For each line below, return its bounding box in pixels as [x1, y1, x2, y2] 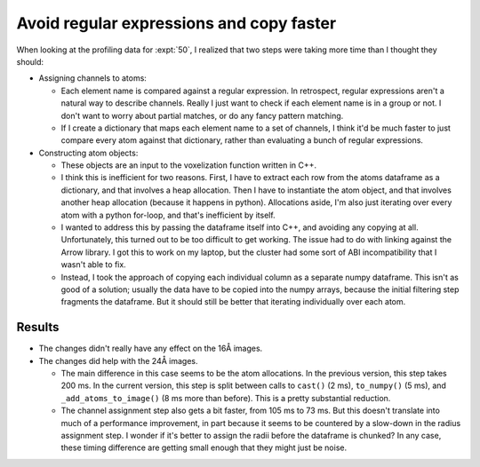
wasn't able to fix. [60, 259, 126, 270]
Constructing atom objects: [38, 147, 139, 158]
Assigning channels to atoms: [38, 73, 147, 83]
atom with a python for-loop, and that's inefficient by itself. [60, 210, 276, 220]
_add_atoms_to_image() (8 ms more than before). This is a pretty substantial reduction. [60, 392, 391, 403]
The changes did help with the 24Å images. [38, 355, 198, 366]
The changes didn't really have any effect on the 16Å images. [38, 343, 263, 354]
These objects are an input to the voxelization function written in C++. [60, 160, 317, 170]
